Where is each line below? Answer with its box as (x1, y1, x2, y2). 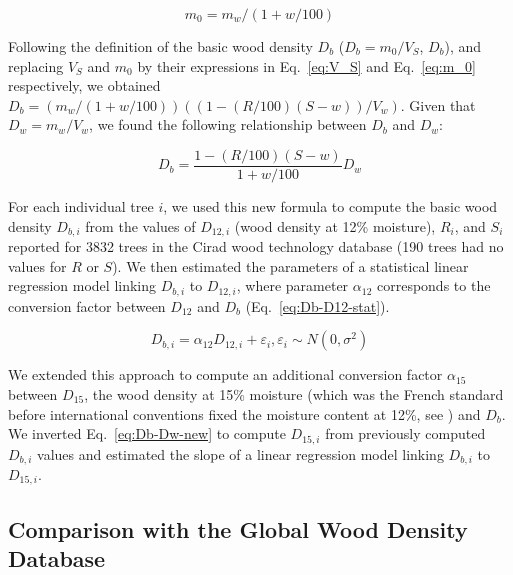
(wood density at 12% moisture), (234, 215, 436, 236)
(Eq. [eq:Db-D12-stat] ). (245, 295, 390, 316)
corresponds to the (376, 275, 491, 296)
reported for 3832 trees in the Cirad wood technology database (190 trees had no (8, 236, 504, 257)
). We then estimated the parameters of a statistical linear (112, 255, 469, 276)
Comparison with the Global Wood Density (8, 513, 468, 544)
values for (8, 255, 67, 276)
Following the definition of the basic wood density (8, 36, 313, 56)
